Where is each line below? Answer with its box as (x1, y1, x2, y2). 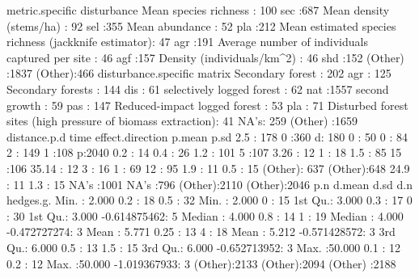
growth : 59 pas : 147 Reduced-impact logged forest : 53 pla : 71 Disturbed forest (6, 96, 408, 113)
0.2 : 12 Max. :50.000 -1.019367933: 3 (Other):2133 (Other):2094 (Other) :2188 (6, 255, 396, 272)
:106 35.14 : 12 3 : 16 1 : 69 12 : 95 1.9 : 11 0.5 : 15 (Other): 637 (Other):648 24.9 (6, 159, 410, 176)
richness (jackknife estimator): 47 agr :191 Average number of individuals (6, 33, 368, 50)
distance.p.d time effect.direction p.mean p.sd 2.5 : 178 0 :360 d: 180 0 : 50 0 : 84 (6, 128, 408, 145)
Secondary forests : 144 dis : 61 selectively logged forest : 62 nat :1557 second (6, 80, 389, 97)
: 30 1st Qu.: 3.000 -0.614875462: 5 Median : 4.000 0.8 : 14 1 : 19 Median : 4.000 (6, 207, 404, 224)
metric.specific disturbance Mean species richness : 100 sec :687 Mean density (6, 2, 390, 18)
